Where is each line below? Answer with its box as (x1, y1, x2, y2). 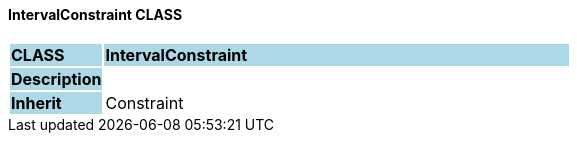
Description (11, 68, 102, 89)
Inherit (11, 92, 62, 113)
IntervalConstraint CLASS (8, 6, 183, 23)
